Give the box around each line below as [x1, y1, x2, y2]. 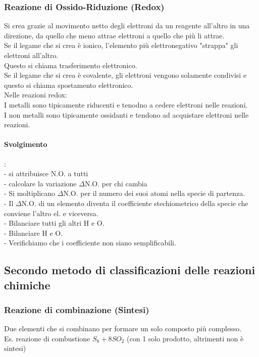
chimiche [4, 277, 50, 292]
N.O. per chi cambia [84, 178, 147, 188]
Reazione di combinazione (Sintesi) [4, 303, 149, 316]
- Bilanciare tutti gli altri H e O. [4, 218, 105, 228]
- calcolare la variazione [4, 178, 77, 188]
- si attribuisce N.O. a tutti [4, 168, 88, 179]
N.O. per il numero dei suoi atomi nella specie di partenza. [63, 188, 245, 198]
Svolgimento [4, 139, 47, 149]
